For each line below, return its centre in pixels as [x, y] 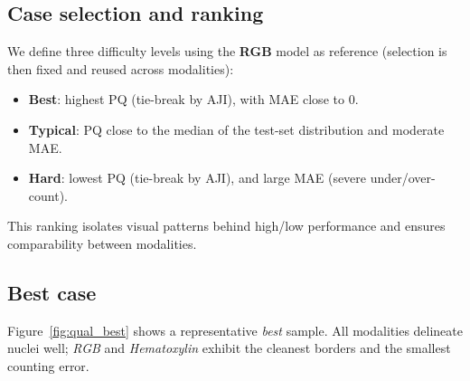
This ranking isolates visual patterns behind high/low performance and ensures [226, 226]
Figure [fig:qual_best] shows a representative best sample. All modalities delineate [235, 330]
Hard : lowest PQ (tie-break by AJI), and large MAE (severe [197, 178]
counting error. [48, 365]
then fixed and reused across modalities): [121, 68]
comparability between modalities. [102, 243]
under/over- [403, 178]
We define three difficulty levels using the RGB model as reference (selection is [227, 51]
